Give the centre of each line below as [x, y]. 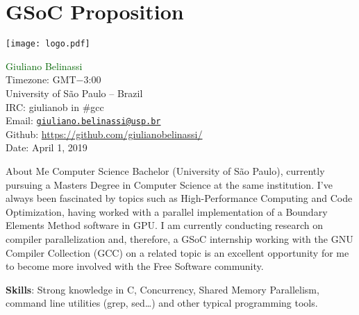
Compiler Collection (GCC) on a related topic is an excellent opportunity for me [177, 252]
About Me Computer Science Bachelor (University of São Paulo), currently [165, 171]
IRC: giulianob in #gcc [55, 107]
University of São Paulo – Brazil [74, 93]
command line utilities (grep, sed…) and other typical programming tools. [162, 303]
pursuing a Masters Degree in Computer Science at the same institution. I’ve [169, 184]
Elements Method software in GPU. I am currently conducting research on [165, 225]
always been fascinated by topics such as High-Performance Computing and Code [179, 198]
